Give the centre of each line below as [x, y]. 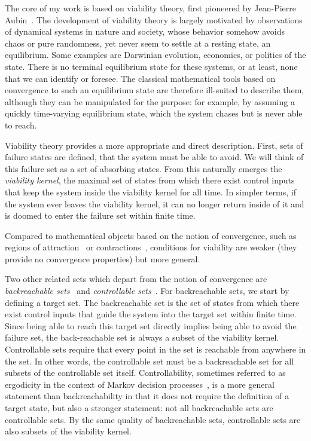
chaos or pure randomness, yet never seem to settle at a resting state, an [138, 43]
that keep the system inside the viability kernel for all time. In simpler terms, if [151, 192]
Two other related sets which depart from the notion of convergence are [136, 279]
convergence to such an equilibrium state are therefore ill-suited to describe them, [155, 90]
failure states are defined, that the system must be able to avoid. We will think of [154, 157]
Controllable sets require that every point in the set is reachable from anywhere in [155, 349]
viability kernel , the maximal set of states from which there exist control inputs [150, 180]
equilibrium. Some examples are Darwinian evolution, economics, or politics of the [155, 55]
